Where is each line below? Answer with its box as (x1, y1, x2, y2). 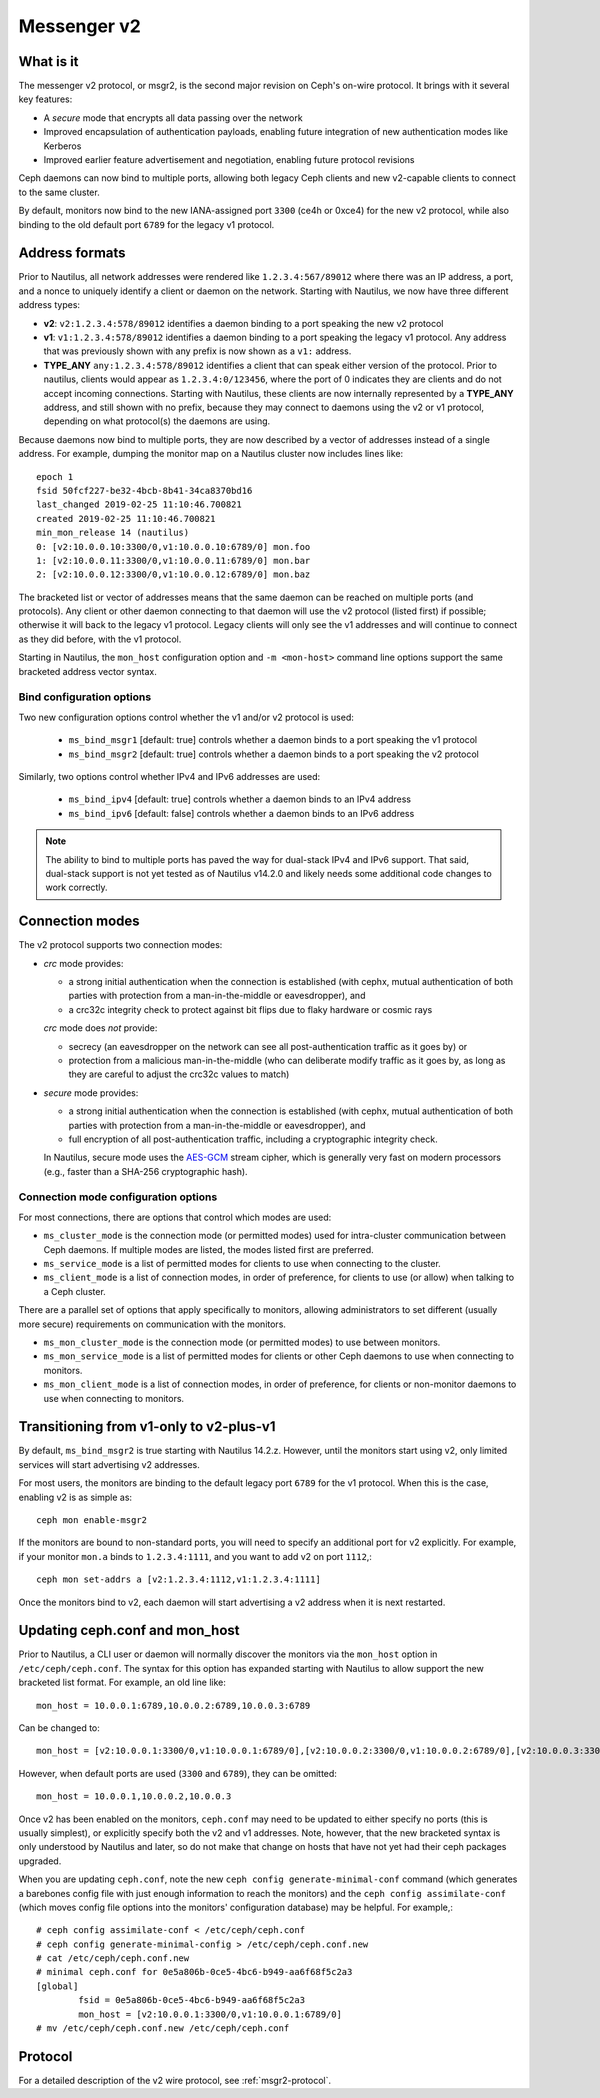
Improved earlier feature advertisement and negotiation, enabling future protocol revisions (43, 154, 415, 166)
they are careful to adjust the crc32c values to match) (68, 1068, 290, 1080)
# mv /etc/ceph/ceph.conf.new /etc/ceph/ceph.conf (36, 2023, 290, 2034)
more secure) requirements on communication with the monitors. (18, 1318, 287, 1330)
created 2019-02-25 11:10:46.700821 (36, 513, 216, 524)
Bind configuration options (18, 690, 152, 704)
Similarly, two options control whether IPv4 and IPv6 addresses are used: (18, 770, 321, 782)
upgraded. (18, 1855, 62, 1867)
